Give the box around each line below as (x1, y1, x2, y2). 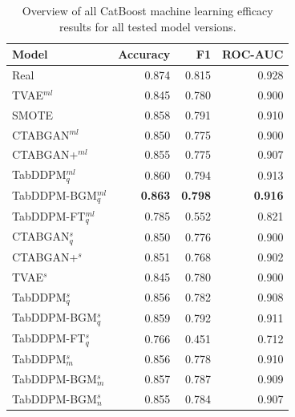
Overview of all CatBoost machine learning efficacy (22, 2, 273, 18)
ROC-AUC (221, 46, 284, 63)
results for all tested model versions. (59, 18, 236, 34)
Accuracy (118, 46, 171, 63)
